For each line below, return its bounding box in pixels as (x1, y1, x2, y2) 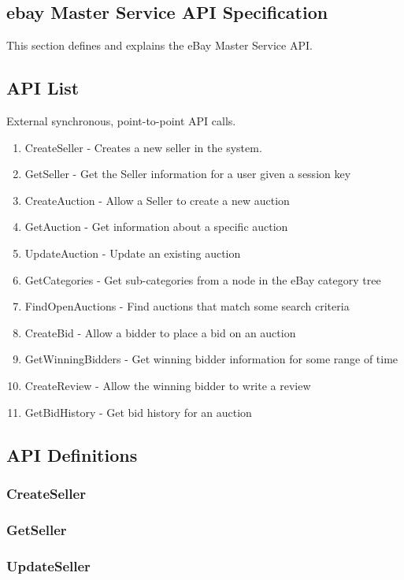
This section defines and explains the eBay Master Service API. (6, 37, 313, 54)
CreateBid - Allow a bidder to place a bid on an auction (24, 324, 296, 340)
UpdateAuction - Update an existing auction (24, 244, 241, 261)
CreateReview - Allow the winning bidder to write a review (24, 377, 311, 393)
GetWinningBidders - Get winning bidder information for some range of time (24, 351, 398, 367)
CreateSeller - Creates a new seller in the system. (24, 139, 262, 155)
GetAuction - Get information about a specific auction (24, 218, 288, 235)
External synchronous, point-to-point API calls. (6, 113, 236, 128)
